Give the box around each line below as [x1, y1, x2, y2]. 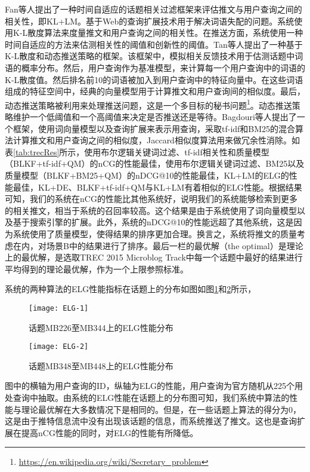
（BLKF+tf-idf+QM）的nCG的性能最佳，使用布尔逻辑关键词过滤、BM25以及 [5, 157, 305, 170]
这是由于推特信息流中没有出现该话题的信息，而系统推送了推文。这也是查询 [5, 415, 297, 427]
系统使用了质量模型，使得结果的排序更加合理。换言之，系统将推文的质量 [13, 227, 297, 240]
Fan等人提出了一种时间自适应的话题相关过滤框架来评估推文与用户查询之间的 [5, 3, 302, 15]
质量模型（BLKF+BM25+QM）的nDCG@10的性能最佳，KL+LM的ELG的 [5, 168, 289, 181]
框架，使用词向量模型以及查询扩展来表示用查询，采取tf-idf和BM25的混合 [13, 122, 296, 134]
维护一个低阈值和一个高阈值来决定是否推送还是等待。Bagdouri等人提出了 [13, 111, 297, 122]
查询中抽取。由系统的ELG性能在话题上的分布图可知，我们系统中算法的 [13, 391, 290, 403]
